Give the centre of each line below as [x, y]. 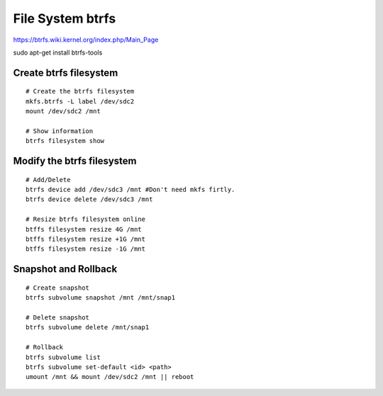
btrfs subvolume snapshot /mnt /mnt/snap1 [101, 298]
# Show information [60, 131]
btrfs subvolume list [63, 357]
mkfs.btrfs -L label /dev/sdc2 [80, 101]
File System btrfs [65, 18]
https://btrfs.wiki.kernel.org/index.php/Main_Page [86, 40]
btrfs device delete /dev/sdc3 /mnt [89, 199]
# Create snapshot [58, 288]
